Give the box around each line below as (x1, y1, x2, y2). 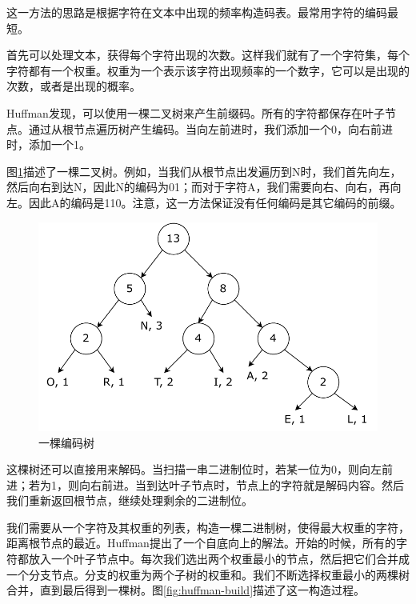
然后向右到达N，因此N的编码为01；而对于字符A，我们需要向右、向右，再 (6, 178, 390, 195)
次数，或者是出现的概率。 (6, 78, 141, 94)
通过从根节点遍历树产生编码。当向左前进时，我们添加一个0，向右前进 (28, 120, 393, 137)
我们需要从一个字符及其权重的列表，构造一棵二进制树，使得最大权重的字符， (6, 518, 410, 535)
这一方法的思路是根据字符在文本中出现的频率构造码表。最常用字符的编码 (6, 4, 387, 20)
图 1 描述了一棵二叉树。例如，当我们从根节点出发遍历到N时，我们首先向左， (6, 162, 402, 179)
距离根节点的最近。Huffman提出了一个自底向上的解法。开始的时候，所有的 (6, 534, 396, 551)
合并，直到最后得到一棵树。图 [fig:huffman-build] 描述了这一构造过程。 (6, 582, 366, 598)
